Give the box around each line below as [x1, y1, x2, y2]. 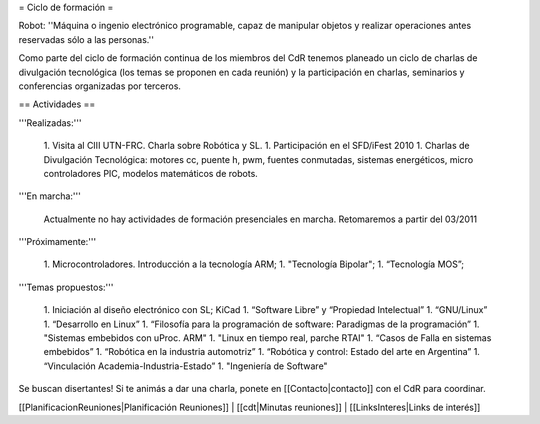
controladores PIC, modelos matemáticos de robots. [43, 167, 259, 179]
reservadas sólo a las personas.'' [18, 33, 155, 45]
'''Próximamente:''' [18, 236, 97, 248]
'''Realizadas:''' [18, 116, 82, 129]
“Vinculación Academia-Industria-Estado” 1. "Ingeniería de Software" [43, 360, 329, 372]
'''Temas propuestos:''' [18, 281, 114, 293]
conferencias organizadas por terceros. [18, 80, 182, 92]
